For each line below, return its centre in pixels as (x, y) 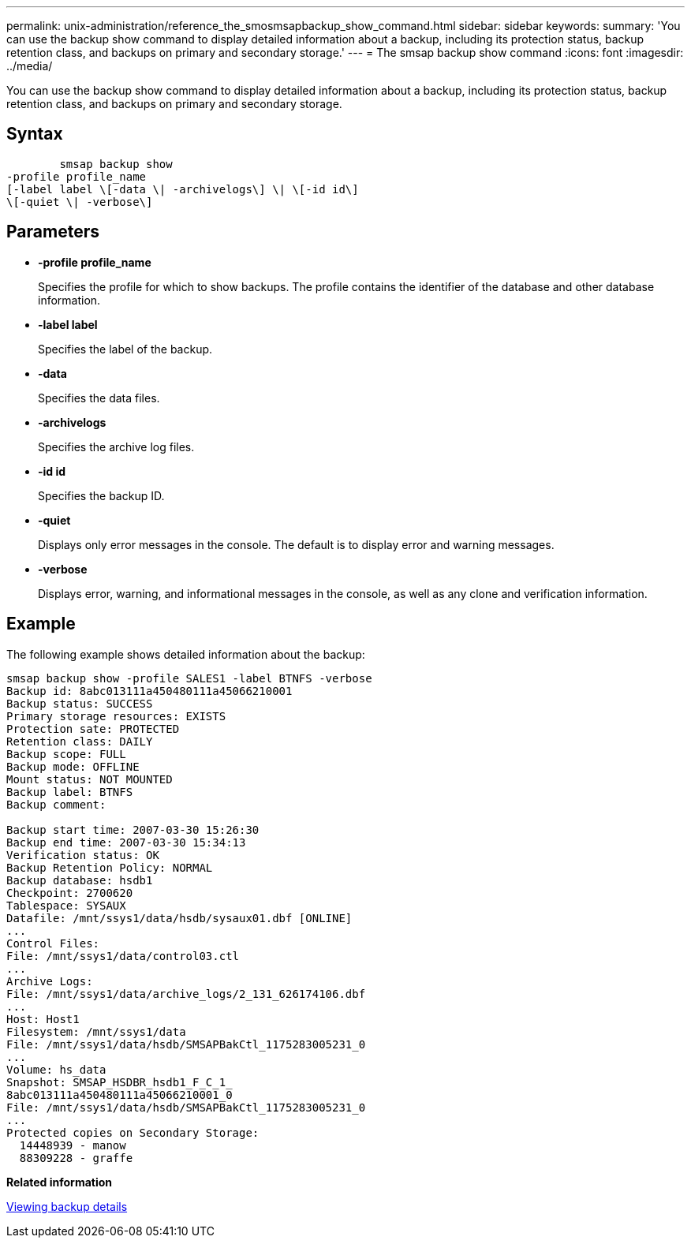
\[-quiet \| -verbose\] (80, 202)
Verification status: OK (83, 855)
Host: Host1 (43, 1019)
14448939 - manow (73, 1145)
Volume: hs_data (56, 1069)
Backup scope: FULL (66, 754)
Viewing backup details (67, 1206)
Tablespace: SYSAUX (66, 905)
